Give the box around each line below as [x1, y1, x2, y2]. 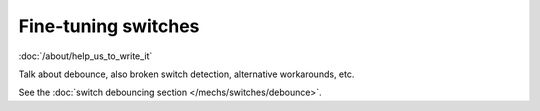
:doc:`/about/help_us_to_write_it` [18, 50, 153, 62]
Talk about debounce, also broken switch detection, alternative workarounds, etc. [18, 68, 355, 80]
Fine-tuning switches [18, 15, 200, 37]
